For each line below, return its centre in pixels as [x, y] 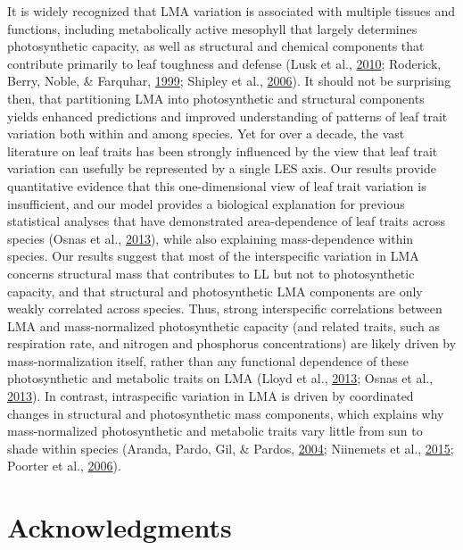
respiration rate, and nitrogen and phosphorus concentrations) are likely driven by [232, 343]
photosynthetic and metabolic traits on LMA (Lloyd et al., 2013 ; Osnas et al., [220, 378]
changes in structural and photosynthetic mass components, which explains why [226, 413]
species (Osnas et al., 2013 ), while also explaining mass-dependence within [211, 238]
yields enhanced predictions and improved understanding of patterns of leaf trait [227, 116]
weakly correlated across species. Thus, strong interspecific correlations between [225, 308]
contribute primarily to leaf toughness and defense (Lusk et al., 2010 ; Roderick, [224, 63]
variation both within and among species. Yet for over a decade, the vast [206, 133]
